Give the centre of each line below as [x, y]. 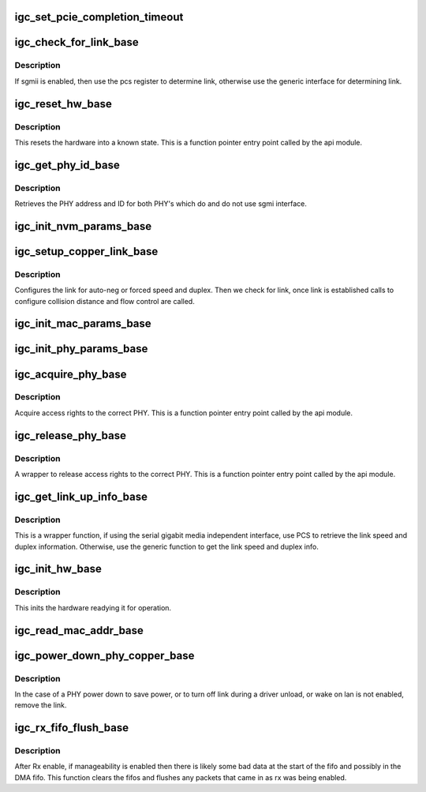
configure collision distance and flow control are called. [105, 301]
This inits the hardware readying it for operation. [93, 607]
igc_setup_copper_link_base [86, 251]
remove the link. [41, 705]
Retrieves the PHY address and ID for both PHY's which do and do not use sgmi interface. [161, 204]
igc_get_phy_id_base [67, 165]
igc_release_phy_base [70, 435]
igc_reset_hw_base [63, 104]
